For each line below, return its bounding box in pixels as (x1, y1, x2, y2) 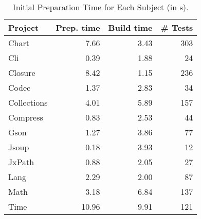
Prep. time (56, 22, 100, 33)
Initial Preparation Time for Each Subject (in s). (12, 1, 189, 13)
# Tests (160, 22, 193, 33)
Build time (108, 22, 153, 33)
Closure (8, 67, 35, 78)
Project (8, 22, 39, 33)
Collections (8, 96, 48, 108)
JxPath (8, 156, 34, 168)
